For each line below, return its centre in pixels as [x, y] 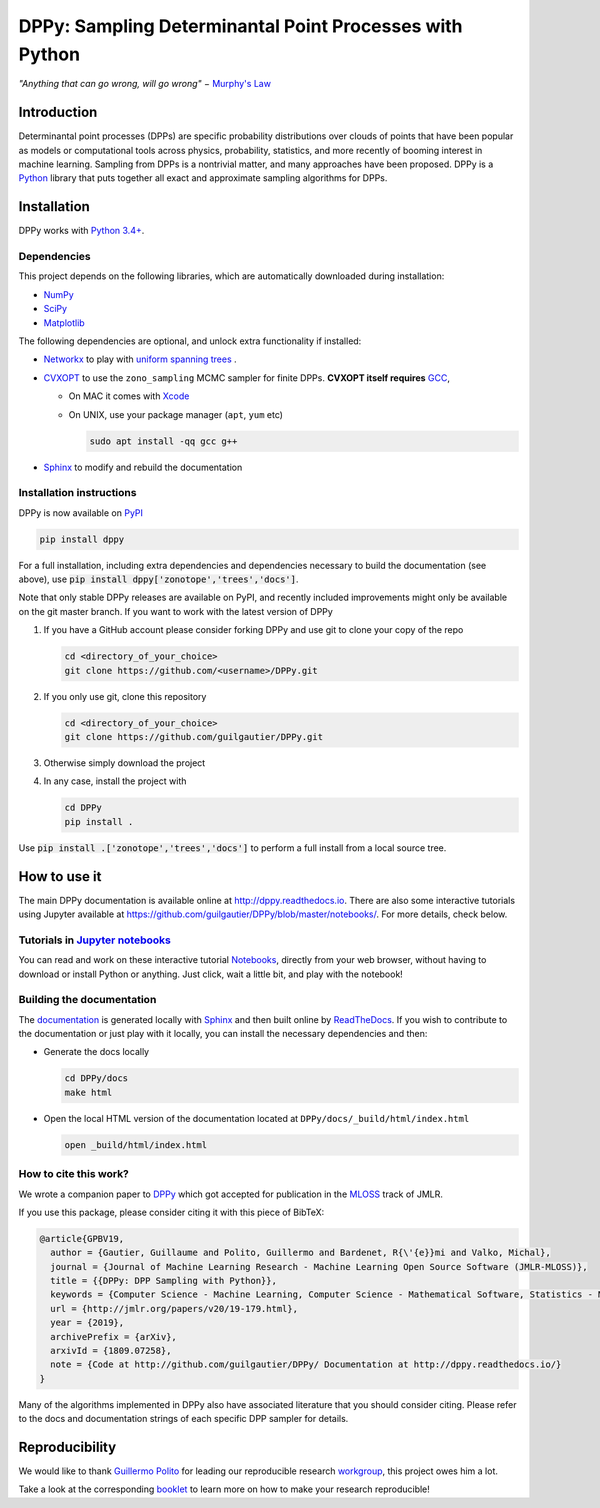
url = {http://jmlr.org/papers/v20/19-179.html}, [174, 1308]
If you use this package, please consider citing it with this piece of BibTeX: [171, 1212]
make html [88, 1092]
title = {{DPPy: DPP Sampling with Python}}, [163, 1281]
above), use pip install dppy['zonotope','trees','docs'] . [158, 579]
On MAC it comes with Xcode [129, 396]
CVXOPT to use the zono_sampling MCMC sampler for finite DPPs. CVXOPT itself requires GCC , [246, 377]
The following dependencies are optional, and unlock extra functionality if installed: [190, 341]
